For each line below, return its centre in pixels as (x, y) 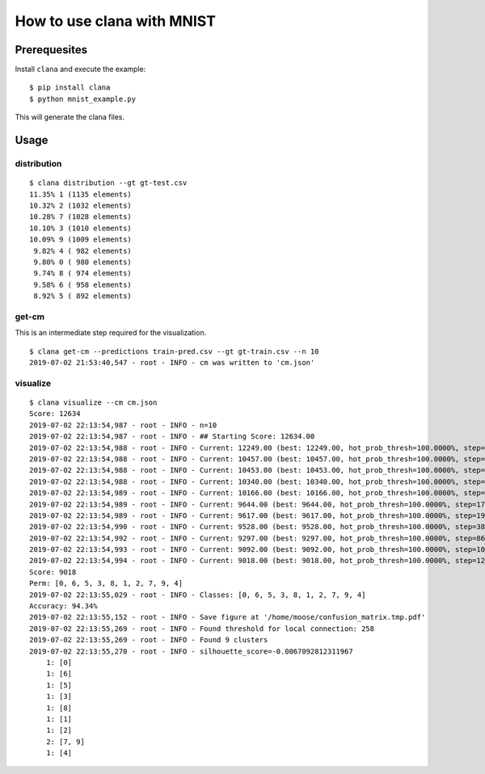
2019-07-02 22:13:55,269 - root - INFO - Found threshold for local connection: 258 (202, 629)
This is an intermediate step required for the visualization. (111, 333)
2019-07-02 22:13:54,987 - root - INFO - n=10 (123, 425)
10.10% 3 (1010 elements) (81, 228)
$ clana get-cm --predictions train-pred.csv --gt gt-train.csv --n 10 (174, 351)
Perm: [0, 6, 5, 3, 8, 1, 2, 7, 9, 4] (106, 583)
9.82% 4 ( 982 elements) (83, 251)
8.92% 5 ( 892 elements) (83, 296)
